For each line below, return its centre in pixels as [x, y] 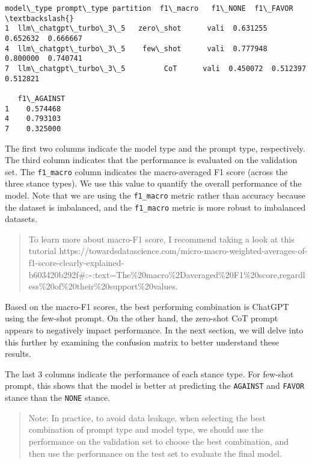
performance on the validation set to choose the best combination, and [159, 441]
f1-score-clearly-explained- [76, 263]
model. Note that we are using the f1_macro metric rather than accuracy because [155, 195]
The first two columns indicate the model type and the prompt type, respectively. [155, 148]
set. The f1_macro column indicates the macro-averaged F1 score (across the [146, 171]
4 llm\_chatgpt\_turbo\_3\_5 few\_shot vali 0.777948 [136, 48]
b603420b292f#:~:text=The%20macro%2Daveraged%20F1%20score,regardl [167, 274]
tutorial [42, 251]
